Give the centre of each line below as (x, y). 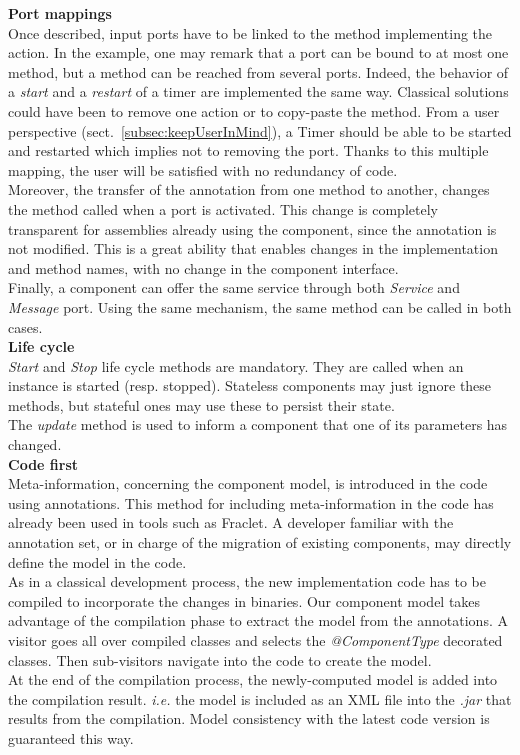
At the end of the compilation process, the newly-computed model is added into (253, 679)
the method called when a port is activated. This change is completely (223, 208)
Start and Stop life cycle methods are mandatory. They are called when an (236, 365)
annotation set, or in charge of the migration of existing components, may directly (260, 542)
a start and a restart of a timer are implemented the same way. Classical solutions (258, 91)
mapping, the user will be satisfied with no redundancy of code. (203, 169)
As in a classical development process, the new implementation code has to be (247, 581)
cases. (25, 326)
